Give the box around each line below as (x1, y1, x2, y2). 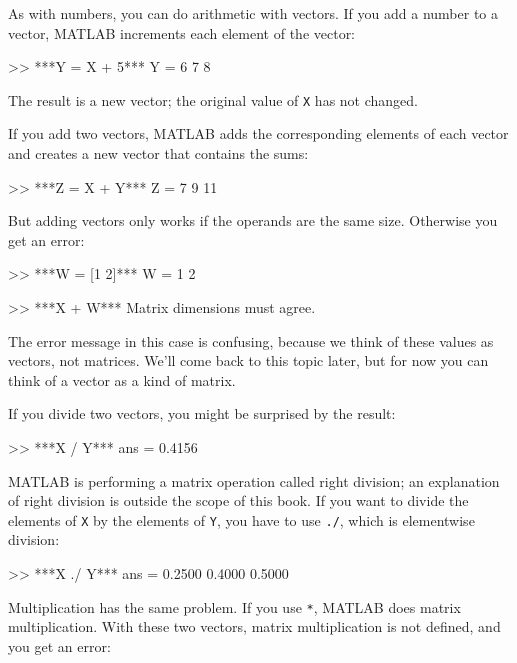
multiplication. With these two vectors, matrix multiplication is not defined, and (8, 616, 501, 637)
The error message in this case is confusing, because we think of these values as (8, 330, 494, 351)
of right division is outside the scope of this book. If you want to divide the (8, 490, 469, 511)
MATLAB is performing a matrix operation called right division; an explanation (8, 470, 500, 491)
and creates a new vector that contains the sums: (8, 143, 309, 164)
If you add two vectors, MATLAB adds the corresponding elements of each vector (8, 123, 509, 144)
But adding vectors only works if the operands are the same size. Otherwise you (8, 210, 498, 231)
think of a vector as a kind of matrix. (8, 369, 236, 390)
